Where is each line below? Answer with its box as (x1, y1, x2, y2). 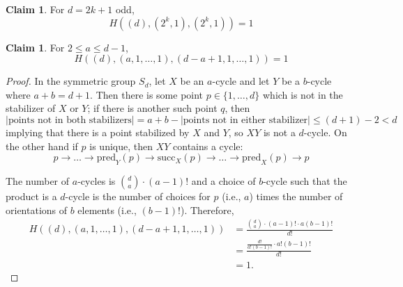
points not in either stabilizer (183, 115, 308, 125)
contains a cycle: (173, 138, 243, 153)
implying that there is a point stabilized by (6, 124, 190, 139)
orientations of (6, 202, 68, 217)
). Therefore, (181, 202, 234, 217)
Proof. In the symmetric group (6, 74, 136, 88)
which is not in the (262, 87, 343, 101)
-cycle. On (303, 124, 347, 139)
